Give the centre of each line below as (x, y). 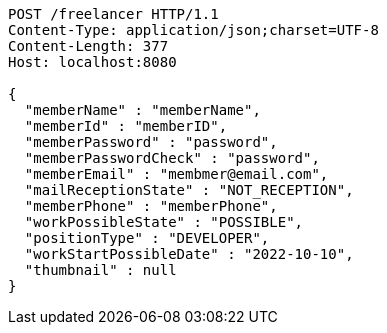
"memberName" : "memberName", (142, 110)
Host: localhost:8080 (92, 62)
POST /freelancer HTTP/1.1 (113, 14)
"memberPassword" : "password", (151, 142)
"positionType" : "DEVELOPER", (147, 238)
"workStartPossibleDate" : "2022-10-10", (189, 254)
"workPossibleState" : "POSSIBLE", (164, 222)
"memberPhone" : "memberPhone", (151, 206)
